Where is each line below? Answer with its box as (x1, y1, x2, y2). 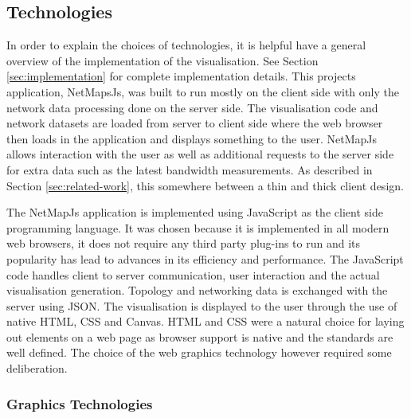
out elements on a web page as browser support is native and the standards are (6, 328, 393, 345)
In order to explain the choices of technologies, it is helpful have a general (6, 37, 366, 53)
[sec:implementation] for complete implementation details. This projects (6, 68, 356, 84)
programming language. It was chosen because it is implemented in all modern (6, 219, 389, 236)
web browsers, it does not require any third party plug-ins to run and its (6, 235, 361, 252)
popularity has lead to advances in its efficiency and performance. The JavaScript (6, 250, 404, 267)
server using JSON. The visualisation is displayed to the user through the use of (6, 297, 397, 314)
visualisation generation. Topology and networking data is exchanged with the (6, 282, 388, 299)
